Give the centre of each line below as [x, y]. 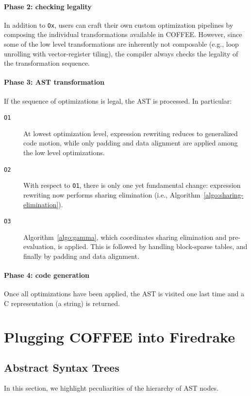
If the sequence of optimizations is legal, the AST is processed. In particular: [118, 100]
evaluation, [40, 246]
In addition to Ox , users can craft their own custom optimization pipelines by [119, 25]
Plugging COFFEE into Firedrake [119, 336]
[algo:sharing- [224, 194]
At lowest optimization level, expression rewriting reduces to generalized [131, 133]
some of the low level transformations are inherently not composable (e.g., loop [121, 44]
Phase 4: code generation [47, 275]
